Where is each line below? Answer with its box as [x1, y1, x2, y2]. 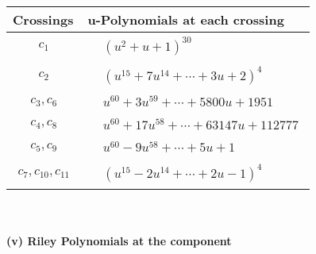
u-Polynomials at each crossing [87, 10, 284, 29]
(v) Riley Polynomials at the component [6, 232, 232, 248]
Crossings [13, 10, 74, 29]
